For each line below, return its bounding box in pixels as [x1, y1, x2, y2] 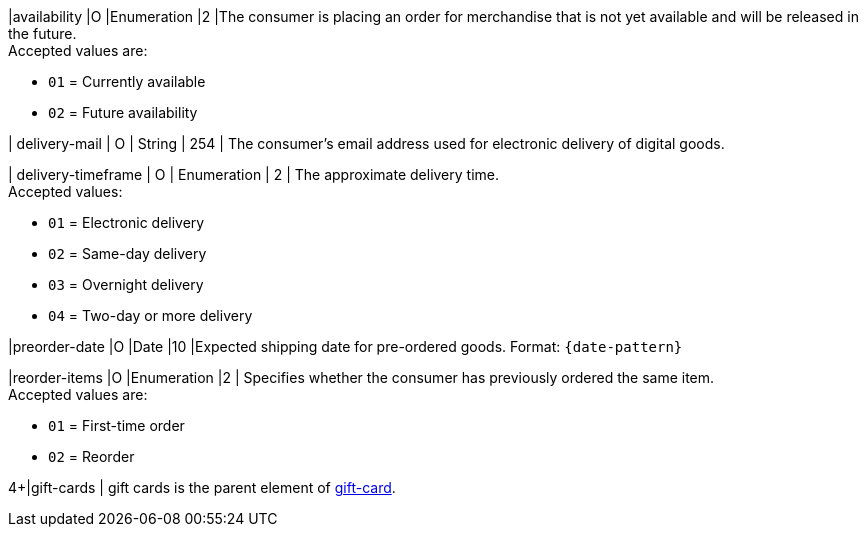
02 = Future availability [48, 104, 198, 121]
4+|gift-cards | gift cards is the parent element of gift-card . [8, 479, 396, 496]
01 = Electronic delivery [48, 214, 205, 231]
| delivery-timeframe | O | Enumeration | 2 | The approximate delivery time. [8, 166, 500, 183]
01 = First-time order [48, 417, 185, 434]
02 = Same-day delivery [48, 245, 207, 262]
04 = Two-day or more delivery [48, 307, 253, 324]
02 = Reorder [48, 448, 135, 465]
